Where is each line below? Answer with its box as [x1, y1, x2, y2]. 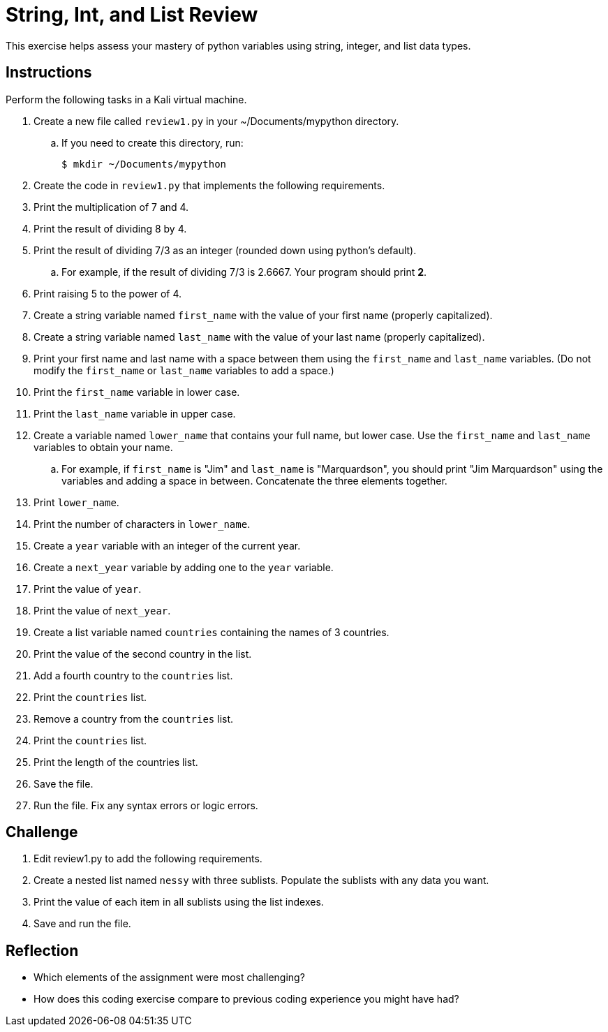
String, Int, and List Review [6, 3, 258, 27]
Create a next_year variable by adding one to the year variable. [34, 561, 334, 573]
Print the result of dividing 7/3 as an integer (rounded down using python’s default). [34, 244, 417, 256]
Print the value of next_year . [34, 604, 171, 617]
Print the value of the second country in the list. [34, 647, 252, 660]
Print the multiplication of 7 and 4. [34, 200, 189, 213]
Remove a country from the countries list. [34, 712, 234, 725]
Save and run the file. [34, 917, 131, 930]
